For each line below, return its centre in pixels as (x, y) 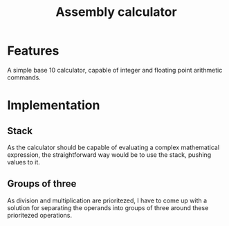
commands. (24, 77)
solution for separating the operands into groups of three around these (108, 207)
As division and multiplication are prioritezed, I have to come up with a (107, 200)
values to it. (24, 162)
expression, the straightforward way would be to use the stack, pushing (109, 154)
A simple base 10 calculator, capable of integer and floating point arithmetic (115, 70)
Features (33, 51)
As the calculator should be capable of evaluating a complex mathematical (113, 147)
